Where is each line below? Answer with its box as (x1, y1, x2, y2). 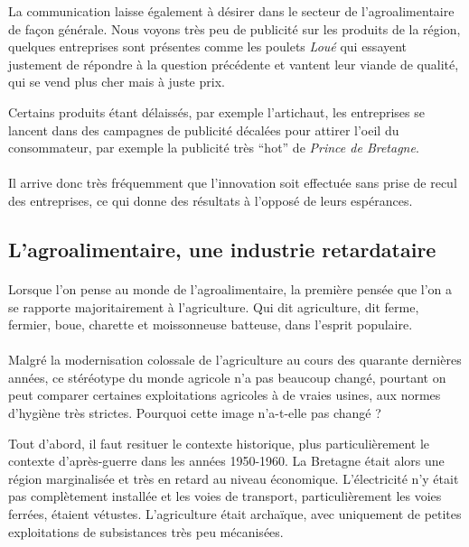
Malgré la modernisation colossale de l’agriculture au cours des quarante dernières (8, 350, 462, 369)
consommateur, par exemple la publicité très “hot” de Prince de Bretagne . (8, 138, 419, 157)
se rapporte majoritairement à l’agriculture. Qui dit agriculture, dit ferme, (8, 297, 419, 316)
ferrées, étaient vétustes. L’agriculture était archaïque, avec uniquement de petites (8, 505, 462, 524)
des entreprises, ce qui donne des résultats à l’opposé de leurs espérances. (8, 190, 413, 209)
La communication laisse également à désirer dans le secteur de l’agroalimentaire (8, 2, 455, 20)
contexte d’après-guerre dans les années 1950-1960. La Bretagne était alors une (8, 451, 445, 470)
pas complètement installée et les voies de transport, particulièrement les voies (8, 487, 442, 505)
